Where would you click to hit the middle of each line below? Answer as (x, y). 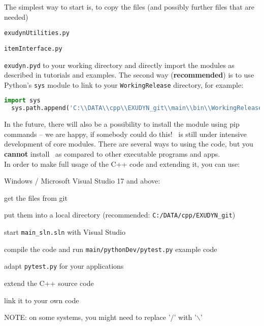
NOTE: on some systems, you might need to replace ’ (87, 317)
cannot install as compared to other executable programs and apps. (112, 153)
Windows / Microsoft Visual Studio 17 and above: (82, 181)
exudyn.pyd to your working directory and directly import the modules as (119, 65)
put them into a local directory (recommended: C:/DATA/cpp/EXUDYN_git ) (120, 215)
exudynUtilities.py (37, 33)
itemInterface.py (33, 48)
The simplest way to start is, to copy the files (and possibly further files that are (129, 7)
